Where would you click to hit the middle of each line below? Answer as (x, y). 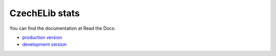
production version (42, 37)
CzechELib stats (45, 13)
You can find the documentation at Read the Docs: (63, 28)
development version (44, 44)
